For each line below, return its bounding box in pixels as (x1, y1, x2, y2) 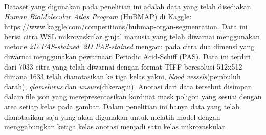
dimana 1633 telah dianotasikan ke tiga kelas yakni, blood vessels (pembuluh (4, 71, 241, 82)
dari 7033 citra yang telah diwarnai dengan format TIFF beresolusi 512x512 (4, 61, 242, 72)
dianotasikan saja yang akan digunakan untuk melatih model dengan (4, 111, 220, 122)
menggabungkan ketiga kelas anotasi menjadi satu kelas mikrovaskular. (4, 121, 227, 132)
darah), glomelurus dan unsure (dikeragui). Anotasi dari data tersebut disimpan (4, 81, 252, 92)
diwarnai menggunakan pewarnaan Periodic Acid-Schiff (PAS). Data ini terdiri (4, 51, 251, 61)
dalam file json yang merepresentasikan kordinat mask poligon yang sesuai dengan (4, 91, 262, 102)
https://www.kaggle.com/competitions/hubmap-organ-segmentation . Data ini (4, 21, 248, 32)
